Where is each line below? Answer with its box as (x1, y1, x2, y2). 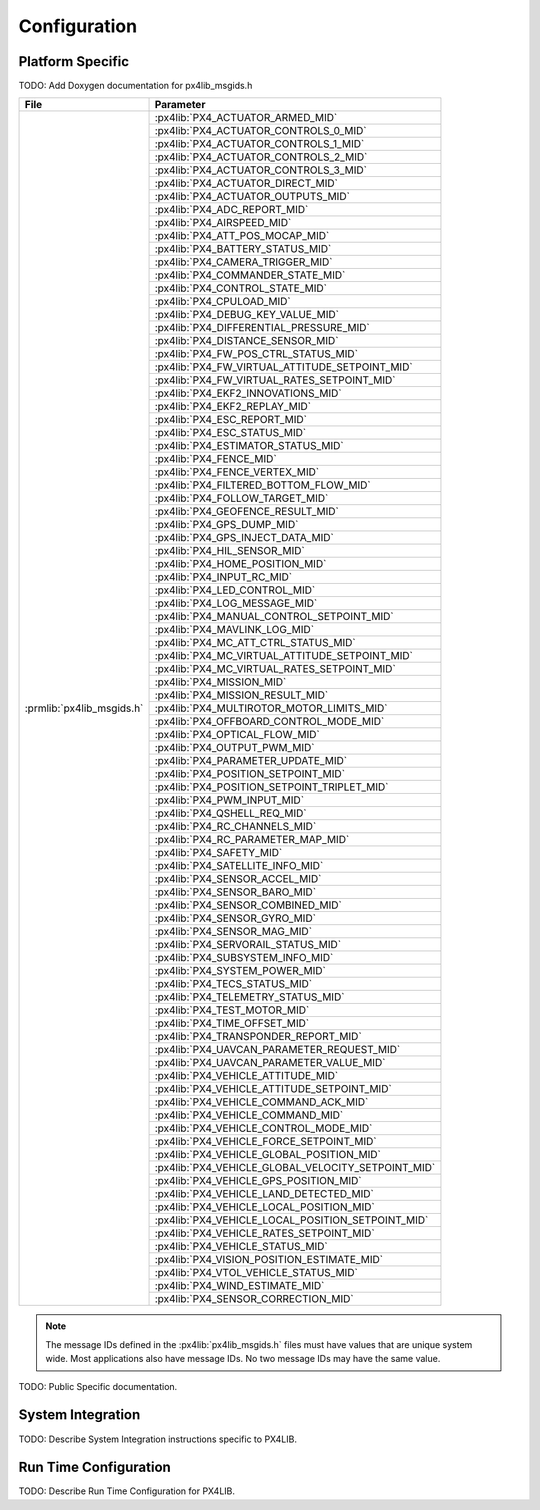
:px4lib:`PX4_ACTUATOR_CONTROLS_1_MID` (154, 137, 365, 151)
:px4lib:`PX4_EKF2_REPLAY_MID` (154, 400, 312, 414)
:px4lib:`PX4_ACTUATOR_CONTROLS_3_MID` (154, 163, 368, 177)
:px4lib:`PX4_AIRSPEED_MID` (154, 216, 292, 230)
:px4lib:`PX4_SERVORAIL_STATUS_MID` (154, 938, 342, 952)
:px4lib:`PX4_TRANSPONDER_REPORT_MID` (154, 1030, 362, 1044)
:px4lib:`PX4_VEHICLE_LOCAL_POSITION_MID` (154, 1200, 375, 1214)
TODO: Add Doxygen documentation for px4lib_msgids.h (18, 80, 253, 92)
